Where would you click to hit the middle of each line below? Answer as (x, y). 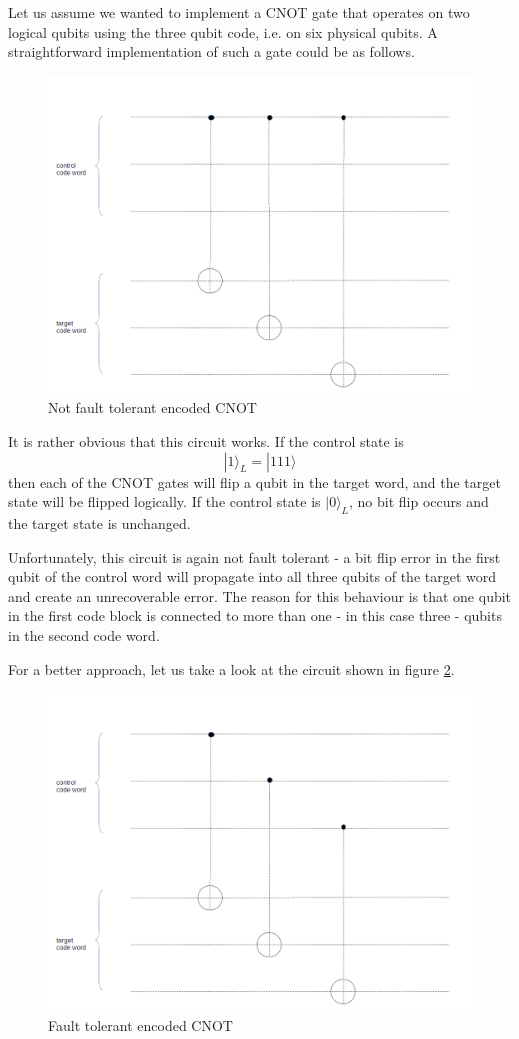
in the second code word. (84, 634)
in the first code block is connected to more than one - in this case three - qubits (255, 615)
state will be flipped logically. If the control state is (164, 501)
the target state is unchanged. (99, 522)
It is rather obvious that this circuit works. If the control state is (206, 440)
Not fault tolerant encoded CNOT (152, 407)
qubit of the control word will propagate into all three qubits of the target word (252, 576)
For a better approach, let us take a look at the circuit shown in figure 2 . (231, 668)
